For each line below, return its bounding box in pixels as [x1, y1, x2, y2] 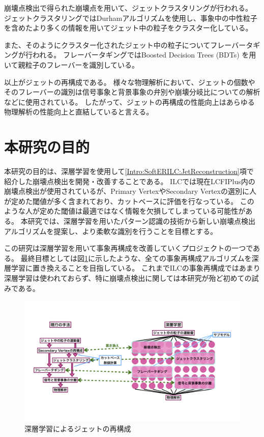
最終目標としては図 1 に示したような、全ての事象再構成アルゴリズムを [20, 252, 252, 263]
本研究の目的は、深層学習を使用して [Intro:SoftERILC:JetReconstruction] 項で [4, 166, 254, 177]
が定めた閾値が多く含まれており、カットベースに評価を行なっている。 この [4, 195, 254, 206]
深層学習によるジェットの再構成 [24, 423, 131, 434]
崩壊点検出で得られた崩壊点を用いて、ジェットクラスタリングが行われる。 [4, 3, 252, 13]
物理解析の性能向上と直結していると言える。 [4, 106, 154, 117]
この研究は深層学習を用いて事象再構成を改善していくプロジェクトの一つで [4, 243, 253, 253]
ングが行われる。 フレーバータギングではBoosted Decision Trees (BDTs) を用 [4, 49, 256, 60]
